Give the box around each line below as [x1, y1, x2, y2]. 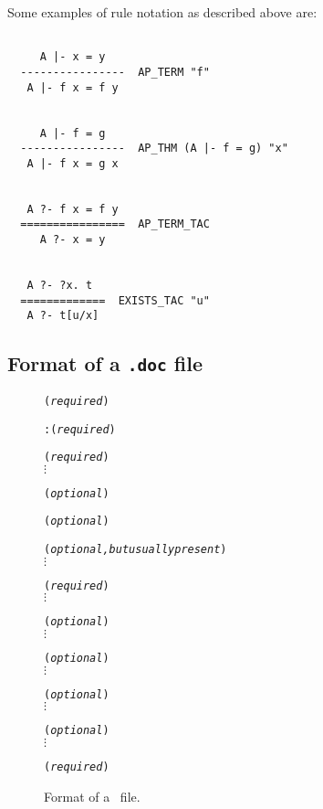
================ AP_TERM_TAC [20, 218, 210, 231]
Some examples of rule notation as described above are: [7, 3, 318, 21]
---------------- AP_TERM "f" [20, 65, 210, 79]
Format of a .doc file [7, 349, 203, 378]
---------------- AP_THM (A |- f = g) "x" [20, 142, 288, 155]
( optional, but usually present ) [44, 543, 227, 557]
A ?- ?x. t [26, 279, 93, 293]
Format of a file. [44, 786, 141, 805]
